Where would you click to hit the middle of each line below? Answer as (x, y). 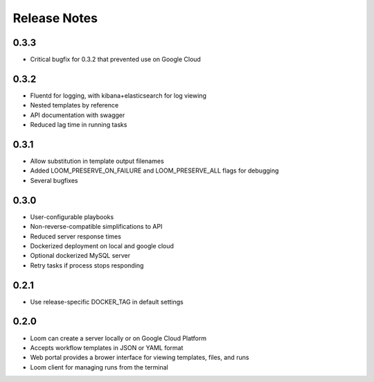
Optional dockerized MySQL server (80, 256)
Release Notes (55, 18)
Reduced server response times (75, 236)
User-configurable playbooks (72, 217)
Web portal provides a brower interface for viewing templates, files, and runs (140, 358)
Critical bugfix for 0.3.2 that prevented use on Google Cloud (115, 60)
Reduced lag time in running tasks (79, 125)
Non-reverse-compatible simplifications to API (96, 227)
